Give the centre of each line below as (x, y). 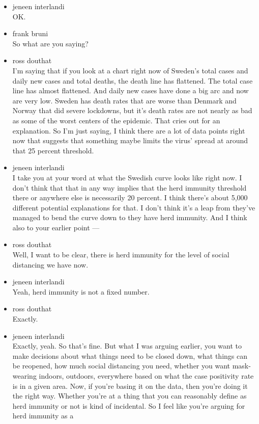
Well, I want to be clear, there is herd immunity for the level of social (121, 255)
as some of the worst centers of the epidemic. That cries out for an (116, 120)
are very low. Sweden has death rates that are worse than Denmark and (124, 100)
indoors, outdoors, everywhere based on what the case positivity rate (146, 376)
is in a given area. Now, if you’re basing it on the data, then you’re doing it (130, 386)
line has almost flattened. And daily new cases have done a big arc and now (131, 90)
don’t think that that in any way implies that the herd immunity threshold (129, 187)
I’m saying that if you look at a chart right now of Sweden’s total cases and (130, 70)
